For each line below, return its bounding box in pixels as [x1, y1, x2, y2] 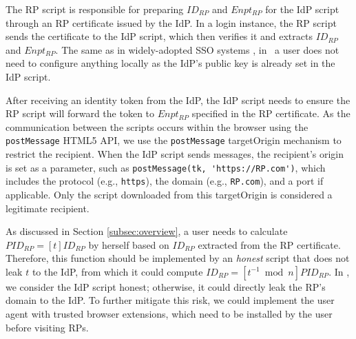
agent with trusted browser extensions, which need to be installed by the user [6, 307, 333, 321]
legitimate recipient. [6, 201, 90, 215]
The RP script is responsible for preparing [6, 2, 184, 16]
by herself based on [88, 237, 169, 251]
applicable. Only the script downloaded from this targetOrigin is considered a [6, 187, 333, 201]
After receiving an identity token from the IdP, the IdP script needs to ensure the [6, 92, 350, 107]
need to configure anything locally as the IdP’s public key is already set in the [6, 56, 335, 70]
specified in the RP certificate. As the [191, 106, 350, 121]
